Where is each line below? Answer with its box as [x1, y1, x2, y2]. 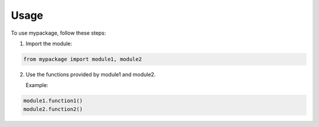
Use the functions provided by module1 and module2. [25, 71, 156, 78]
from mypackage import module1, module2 [23, 56, 142, 62]
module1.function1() [23, 98, 83, 104]
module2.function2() [23, 106, 83, 112]
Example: [25, 82, 48, 89]
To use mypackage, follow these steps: [11, 29, 106, 36]
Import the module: [25, 40, 73, 47]
